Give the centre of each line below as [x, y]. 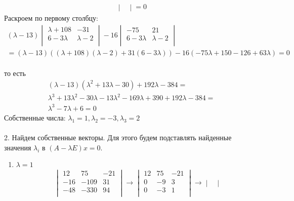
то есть [15, 73]
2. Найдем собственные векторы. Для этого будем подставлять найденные [118, 137]
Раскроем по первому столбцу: [51, 18]
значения [18, 147]
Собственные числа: [35, 117]
